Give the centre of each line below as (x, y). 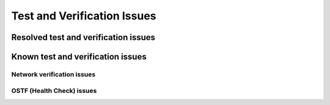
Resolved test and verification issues (83, 37)
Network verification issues (53, 74)
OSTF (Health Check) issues (54, 90)
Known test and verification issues (79, 57)
